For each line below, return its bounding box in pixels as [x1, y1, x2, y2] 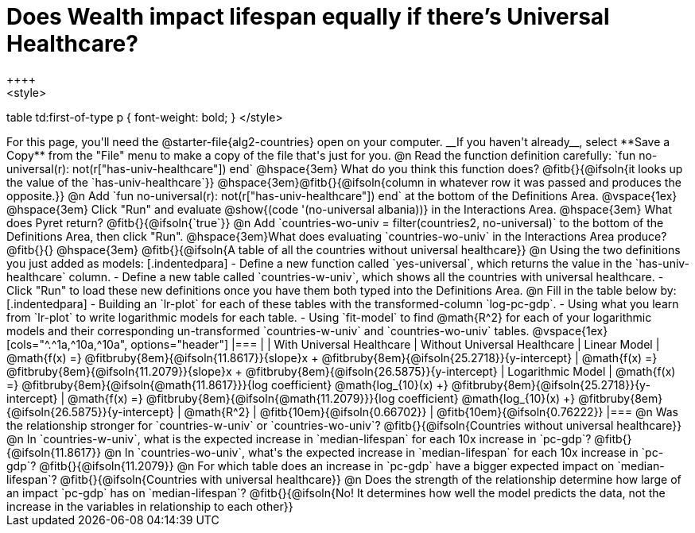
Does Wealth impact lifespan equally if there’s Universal [6, 3, 610, 30]
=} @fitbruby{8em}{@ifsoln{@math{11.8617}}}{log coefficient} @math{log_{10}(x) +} [6, 377, 448, 392]
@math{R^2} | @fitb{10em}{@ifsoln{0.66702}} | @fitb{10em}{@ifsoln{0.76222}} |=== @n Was [184, 404, 678, 419]
